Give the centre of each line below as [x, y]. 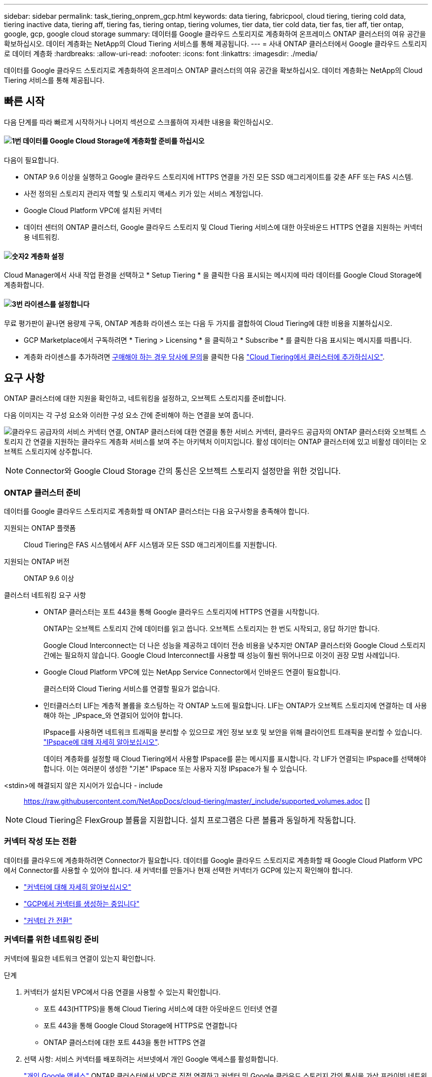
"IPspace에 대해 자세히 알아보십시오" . [102, 742]
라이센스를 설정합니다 [57, 304]
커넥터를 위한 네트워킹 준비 [52, 940]
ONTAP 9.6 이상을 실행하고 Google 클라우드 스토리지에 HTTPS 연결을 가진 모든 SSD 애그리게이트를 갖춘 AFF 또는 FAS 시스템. [218, 177]
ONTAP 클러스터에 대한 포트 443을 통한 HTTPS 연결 [125, 1042]
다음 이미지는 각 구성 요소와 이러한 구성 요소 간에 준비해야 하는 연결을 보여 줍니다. [129, 415]
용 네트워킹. [42, 237]
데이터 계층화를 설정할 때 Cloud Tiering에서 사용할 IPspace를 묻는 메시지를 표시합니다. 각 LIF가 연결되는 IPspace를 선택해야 [235, 759]
